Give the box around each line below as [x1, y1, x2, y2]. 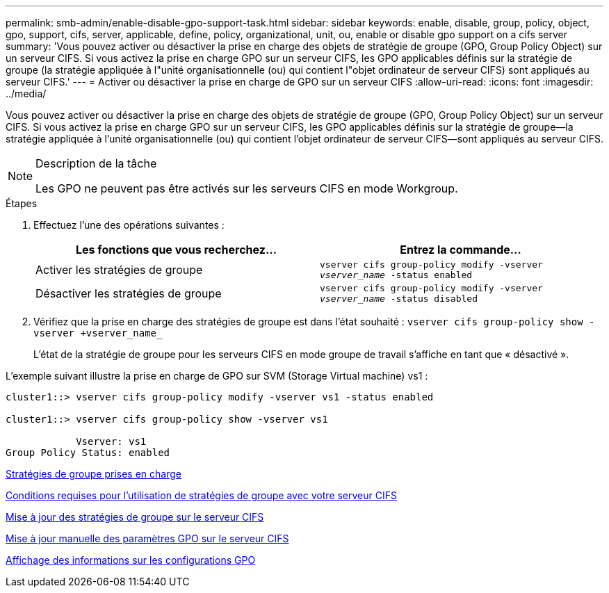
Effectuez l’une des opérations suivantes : [33, 219, 225, 231]
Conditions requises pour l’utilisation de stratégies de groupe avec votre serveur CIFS [6, 489, 397, 501]
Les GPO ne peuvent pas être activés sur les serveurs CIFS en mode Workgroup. [35, 181, 458, 195]
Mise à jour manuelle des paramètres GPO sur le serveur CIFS [6, 533, 289, 544]
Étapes [6, 197, 38, 209]
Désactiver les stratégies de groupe [35, 286, 222, 300]
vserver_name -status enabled [320, 270, 473, 280]
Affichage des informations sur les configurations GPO [6, 554, 256, 566]
